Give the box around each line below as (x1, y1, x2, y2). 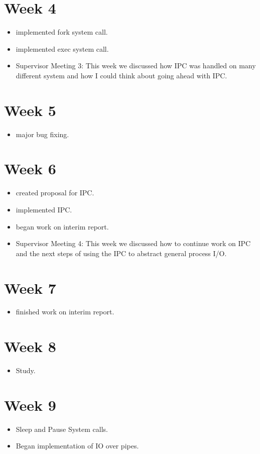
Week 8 (4, 336, 56, 357)
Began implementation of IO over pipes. (16, 440, 139, 451)
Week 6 (4, 158, 56, 179)
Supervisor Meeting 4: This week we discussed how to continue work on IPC (16, 238, 251, 249)
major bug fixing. (16, 129, 69, 139)
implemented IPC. (16, 204, 72, 214)
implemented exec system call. (16, 43, 109, 54)
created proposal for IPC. (16, 187, 94, 198)
